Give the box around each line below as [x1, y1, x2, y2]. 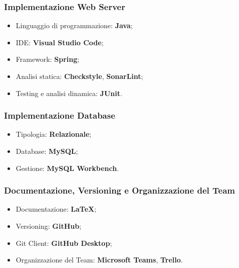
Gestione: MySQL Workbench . [16, 162, 119, 173]
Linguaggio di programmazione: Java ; [16, 20, 133, 31]
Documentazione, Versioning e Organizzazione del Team [4, 184, 235, 197]
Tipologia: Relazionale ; [16, 129, 92, 139]
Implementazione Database [4, 109, 115, 122]
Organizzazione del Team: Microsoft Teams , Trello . [16, 254, 183, 265]
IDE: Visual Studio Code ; [16, 37, 104, 47]
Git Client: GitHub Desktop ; [16, 237, 112, 248]
